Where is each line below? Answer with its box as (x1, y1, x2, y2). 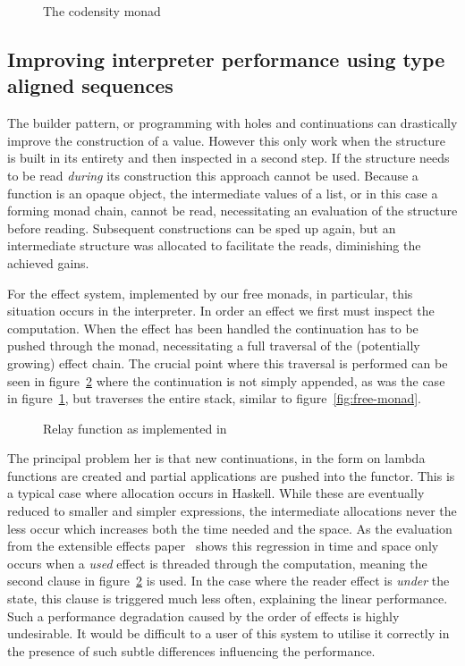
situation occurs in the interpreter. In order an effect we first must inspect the (7, 301, 435, 320)
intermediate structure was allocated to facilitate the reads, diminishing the (7, 236, 421, 255)
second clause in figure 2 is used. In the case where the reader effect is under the (7, 571, 450, 590)
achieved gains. (7, 253, 89, 272)
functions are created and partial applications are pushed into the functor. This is (7, 466, 455, 485)
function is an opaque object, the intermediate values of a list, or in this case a (7, 183, 438, 202)
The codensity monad (43, 2, 161, 20)
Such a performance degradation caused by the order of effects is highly (7, 606, 400, 625)
